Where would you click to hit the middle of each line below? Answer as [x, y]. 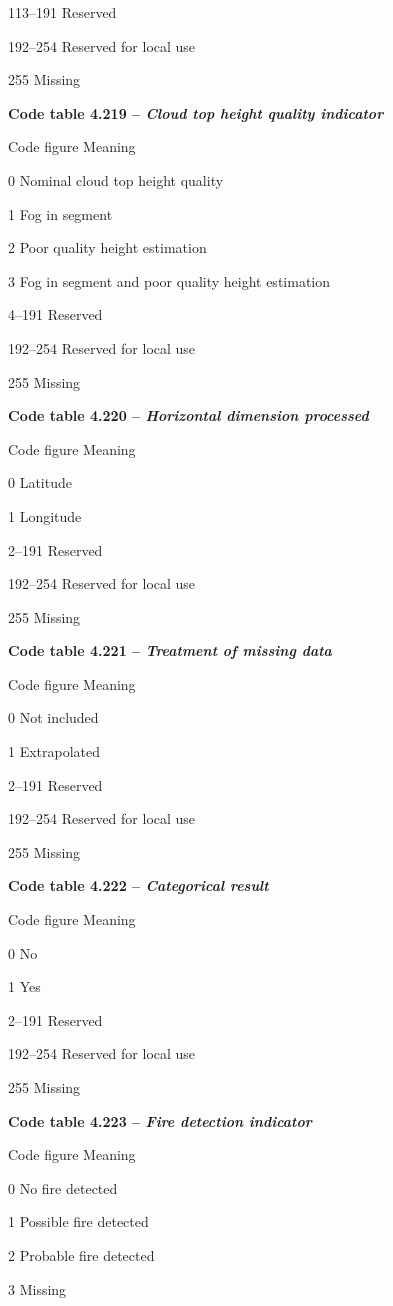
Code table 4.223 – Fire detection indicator [160, 1120]
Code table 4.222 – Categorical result [138, 885]
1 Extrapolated [54, 751]
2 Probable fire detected [81, 1254]
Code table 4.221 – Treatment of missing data [170, 650]
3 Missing [37, 1288]
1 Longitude [45, 515]
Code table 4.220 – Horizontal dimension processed [188, 415]
